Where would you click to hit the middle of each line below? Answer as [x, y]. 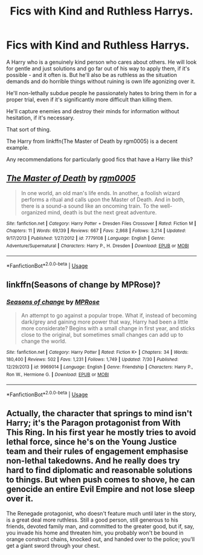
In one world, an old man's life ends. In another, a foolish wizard [100, 193]
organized [34, 212]
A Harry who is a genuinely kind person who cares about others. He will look [101, 62]
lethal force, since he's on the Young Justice [92, 442]
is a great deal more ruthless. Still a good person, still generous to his [92, 520]
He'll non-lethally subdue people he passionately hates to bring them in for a [101, 93]
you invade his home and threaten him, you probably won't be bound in [95, 533]
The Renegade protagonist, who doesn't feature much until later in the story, [101, 513]
